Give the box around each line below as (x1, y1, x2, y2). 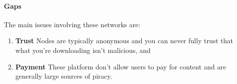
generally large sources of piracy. (15, 71, 112, 81)
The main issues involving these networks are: (4, 19, 141, 29)
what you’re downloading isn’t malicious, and (15, 45, 151, 55)
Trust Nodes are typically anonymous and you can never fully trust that (15, 35, 233, 46)
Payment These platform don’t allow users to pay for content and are (15, 61, 226, 71)
